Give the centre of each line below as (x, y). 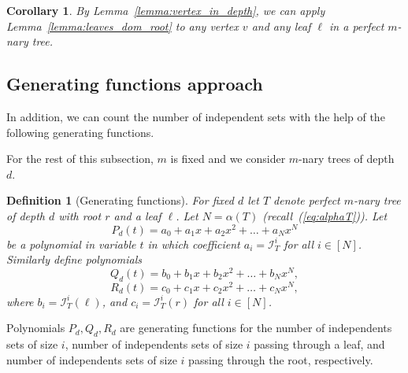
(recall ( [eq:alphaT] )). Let (325, 215)
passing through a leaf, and (319, 344)
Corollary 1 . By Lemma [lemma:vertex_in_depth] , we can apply (166, 10)
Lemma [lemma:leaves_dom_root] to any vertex (122, 26)
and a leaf (137, 215)
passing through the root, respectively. (281, 359)
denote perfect (307, 200)
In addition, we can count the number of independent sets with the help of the (196, 116)
